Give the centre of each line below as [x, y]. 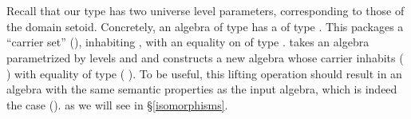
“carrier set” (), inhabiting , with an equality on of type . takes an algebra [188, 42]
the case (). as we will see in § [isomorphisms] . [117, 104]
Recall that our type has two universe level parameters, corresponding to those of [205, 11]
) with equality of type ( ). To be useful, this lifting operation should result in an [204, 73]
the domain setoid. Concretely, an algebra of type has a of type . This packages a [205, 26]
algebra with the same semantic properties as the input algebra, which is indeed [202, 89]
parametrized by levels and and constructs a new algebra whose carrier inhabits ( [205, 57]
